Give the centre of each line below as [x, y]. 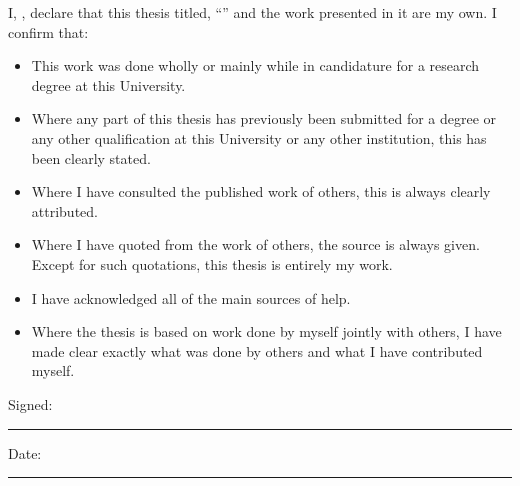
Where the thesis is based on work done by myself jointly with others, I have [266, 331]
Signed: [30, 403]
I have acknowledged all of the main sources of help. [191, 297]
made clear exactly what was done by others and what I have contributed [257, 350]
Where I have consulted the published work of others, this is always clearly [261, 191]
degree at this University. [108, 84]
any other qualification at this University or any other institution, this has [259, 137]
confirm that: [48, 31]
